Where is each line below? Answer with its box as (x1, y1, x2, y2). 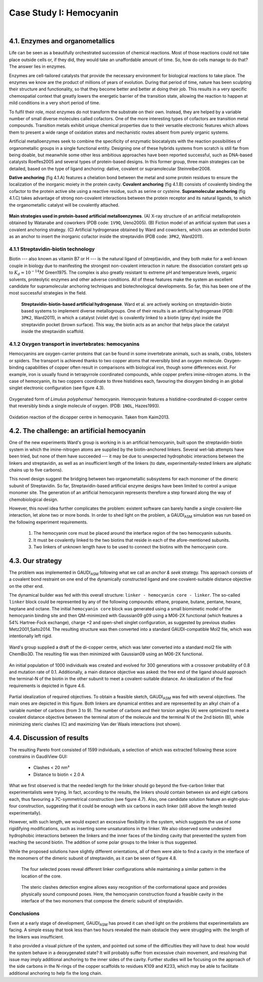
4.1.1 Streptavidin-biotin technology (9, 246, 95, 252)
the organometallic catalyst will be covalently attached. (9, 202, 119, 208)
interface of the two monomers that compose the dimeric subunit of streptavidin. (21, 898, 184, 903)
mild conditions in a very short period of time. (9, 100, 101, 106)
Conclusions (9, 910, 40, 917)
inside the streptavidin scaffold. (21, 329, 85, 334)
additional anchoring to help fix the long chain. (9, 970, 102, 976)
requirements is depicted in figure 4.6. (9, 683, 86, 689)
